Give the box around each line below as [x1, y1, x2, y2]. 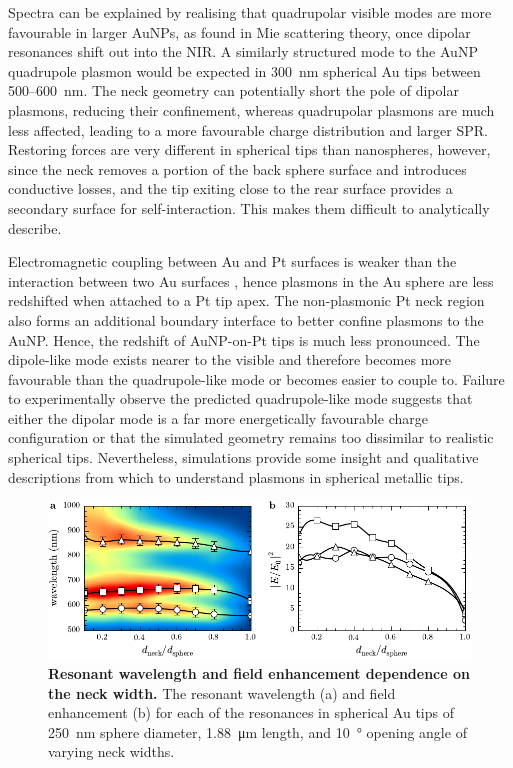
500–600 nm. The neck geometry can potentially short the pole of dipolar [8, 80, 459, 101]
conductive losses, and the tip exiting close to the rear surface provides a [8, 178, 453, 199]
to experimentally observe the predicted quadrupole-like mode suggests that [8, 388, 473, 409]
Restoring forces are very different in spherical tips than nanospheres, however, [8, 139, 491, 160]
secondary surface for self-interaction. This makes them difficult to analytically [8, 197, 490, 218]
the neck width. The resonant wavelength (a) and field [48, 682, 396, 703]
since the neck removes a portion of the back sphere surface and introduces [8, 158, 467, 179]
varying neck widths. [48, 741, 175, 762]
